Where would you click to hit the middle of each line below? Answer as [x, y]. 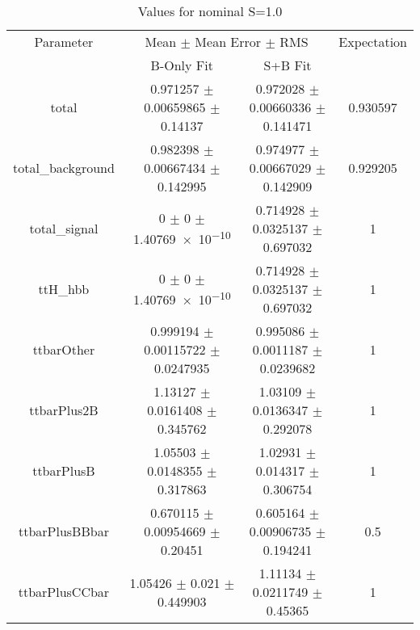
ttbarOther [64, 349]
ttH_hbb [64, 289]
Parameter [64, 42]
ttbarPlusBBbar [63, 531]
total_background [64, 168]
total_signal [64, 228]
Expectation [373, 42]
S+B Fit [288, 65]
